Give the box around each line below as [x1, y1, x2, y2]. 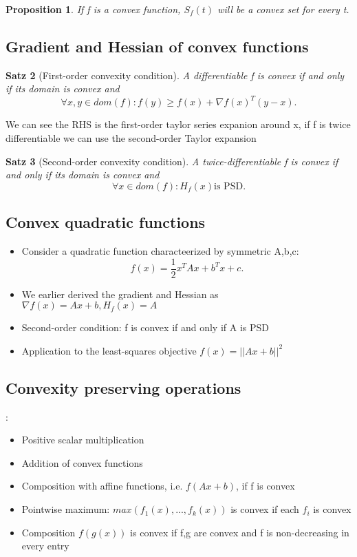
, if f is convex [235, 479, 295, 493]
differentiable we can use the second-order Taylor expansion [6, 131, 257, 145]
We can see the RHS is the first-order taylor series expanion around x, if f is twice [6, 117, 351, 132]
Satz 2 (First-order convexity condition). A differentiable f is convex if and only [6, 67, 345, 82]
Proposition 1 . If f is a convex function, [6, 2, 181, 16]
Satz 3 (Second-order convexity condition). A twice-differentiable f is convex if [6, 154, 338, 168]
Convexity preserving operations [6, 377, 241, 398]
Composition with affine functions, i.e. [21, 479, 183, 493]
